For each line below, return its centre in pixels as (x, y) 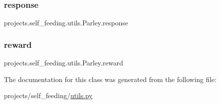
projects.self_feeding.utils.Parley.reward (64, 63)
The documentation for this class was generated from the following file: (110, 79)
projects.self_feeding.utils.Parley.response (66, 23)
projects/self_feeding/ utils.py (48, 95)
